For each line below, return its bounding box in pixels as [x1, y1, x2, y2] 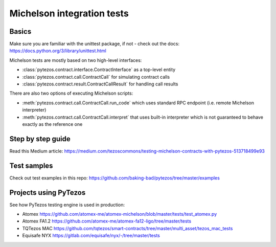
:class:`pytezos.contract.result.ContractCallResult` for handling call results [22, 81, 178, 87]
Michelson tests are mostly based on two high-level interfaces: [9, 57, 142, 63]
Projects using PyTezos [9, 188, 86, 197]
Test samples [9, 161, 53, 170]
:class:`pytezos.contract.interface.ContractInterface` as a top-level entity [22, 66, 176, 73]
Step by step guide [9, 134, 71, 143]
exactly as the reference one [22, 121, 83, 127]
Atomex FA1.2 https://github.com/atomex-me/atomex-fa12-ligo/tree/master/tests [22, 218, 192, 224]
